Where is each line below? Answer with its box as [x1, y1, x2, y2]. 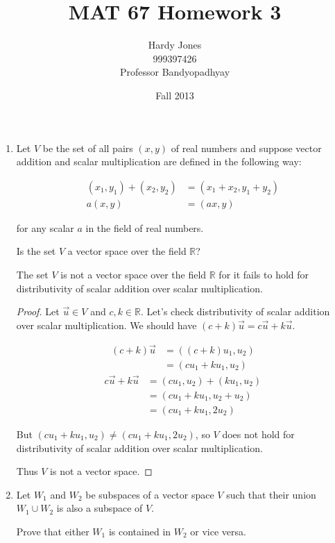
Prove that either [16, 524, 89, 538]
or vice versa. [190, 524, 246, 538]
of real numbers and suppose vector [171, 140, 322, 155]
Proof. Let [16, 304, 60, 319]
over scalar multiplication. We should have [16, 317, 197, 332]
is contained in [108, 524, 171, 538]
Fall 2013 [155, 87, 194, 102]
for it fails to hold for [218, 267, 309, 281]
